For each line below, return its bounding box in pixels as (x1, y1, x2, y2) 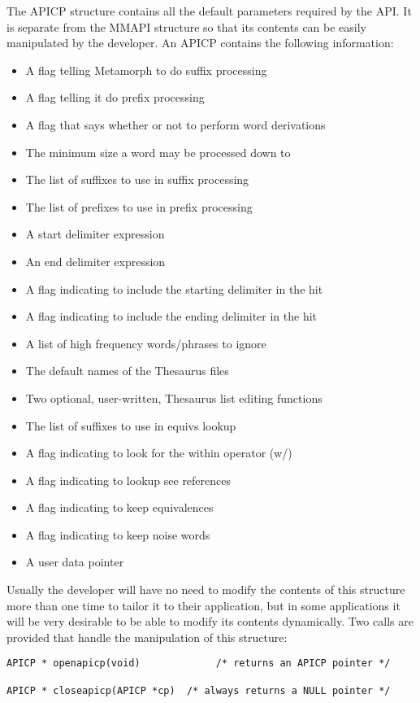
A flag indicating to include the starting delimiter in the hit (25, 280, 323, 297)
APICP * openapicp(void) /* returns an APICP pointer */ (6, 657, 391, 670)
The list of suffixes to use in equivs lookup (25, 417, 236, 434)
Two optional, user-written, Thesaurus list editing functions (25, 389, 323, 406)
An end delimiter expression (25, 252, 166, 269)
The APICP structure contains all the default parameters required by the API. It (6, 2, 412, 19)
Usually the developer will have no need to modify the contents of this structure (6, 581, 405, 598)
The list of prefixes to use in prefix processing (25, 198, 253, 215)
